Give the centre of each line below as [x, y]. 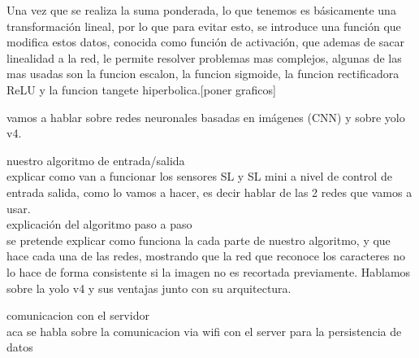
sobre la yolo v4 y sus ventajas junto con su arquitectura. [149, 288]
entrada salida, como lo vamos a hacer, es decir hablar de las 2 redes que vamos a [209, 192]
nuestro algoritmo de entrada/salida [96, 160]
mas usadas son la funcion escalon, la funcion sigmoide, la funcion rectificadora [203, 74]
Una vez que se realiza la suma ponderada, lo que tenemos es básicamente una [201, 10]
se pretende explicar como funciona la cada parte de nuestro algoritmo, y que [199, 240]
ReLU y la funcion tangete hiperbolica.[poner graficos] [141, 89]
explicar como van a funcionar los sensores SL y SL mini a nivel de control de [199, 176]
